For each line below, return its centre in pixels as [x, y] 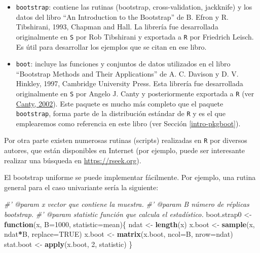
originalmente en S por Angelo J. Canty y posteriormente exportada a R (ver [135, 93]
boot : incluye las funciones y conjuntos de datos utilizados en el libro [123, 64]
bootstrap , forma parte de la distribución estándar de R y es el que [121, 113]
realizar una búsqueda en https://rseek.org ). [73, 160]
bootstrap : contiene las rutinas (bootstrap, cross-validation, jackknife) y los [134, 7]
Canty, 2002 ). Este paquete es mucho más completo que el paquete [120, 103]
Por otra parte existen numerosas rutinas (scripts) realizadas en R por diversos [126, 140]
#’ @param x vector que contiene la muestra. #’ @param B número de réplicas [127, 204]
